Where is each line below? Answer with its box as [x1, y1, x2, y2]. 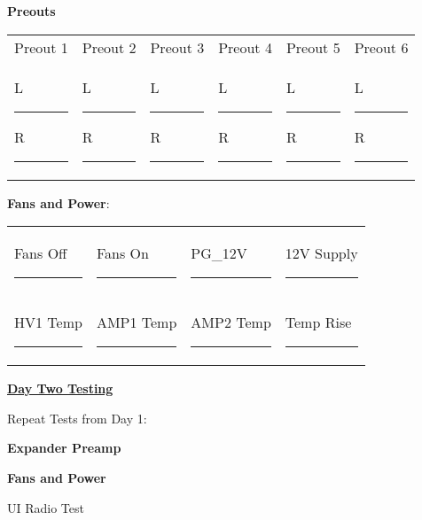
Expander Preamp [7, 439, 121, 457]
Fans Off [14, 243, 67, 264]
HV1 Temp [14, 312, 82, 333]
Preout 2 [82, 36, 137, 58]
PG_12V [191, 243, 247, 264]
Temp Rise [285, 312, 352, 333]
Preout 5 [285, 36, 340, 58]
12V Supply [285, 243, 358, 264]
